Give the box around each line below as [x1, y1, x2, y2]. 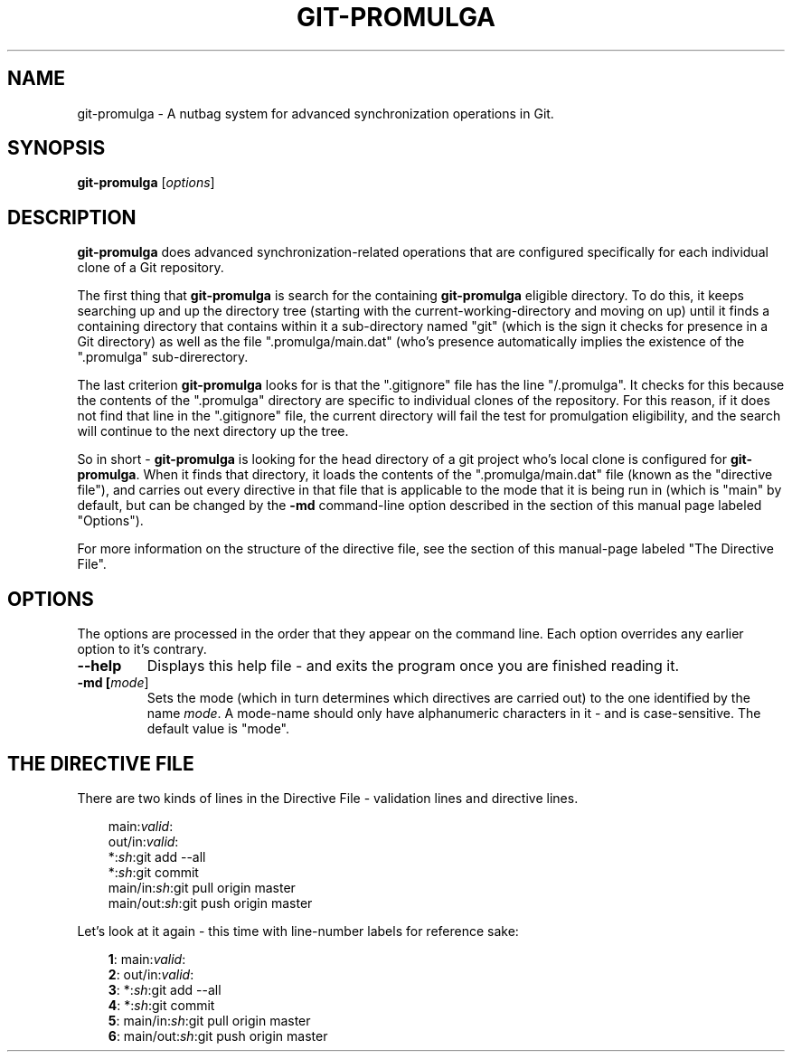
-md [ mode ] [77, 675, 149, 691]
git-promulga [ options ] [77, 175, 215, 191]
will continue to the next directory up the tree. [77, 423, 349, 440]
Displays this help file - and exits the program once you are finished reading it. [146, 657, 680, 676]
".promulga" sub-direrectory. [77, 349, 249, 365]
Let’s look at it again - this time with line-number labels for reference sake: [77, 922, 519, 939]
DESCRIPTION [7, 205, 137, 229]
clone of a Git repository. [77, 260, 224, 276]
